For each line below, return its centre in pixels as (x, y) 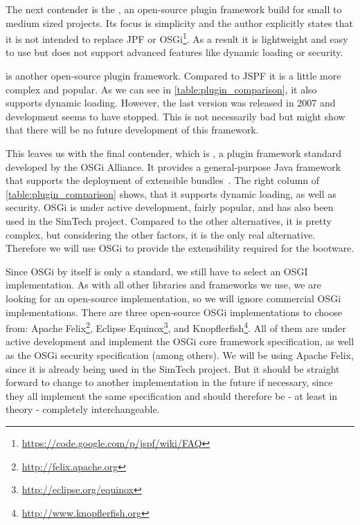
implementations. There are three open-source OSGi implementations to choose (174, 312)
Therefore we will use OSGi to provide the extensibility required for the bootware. (180, 248)
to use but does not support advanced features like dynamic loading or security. (174, 52)
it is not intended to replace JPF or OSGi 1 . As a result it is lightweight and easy (177, 38)
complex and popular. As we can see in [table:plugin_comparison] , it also (161, 89)
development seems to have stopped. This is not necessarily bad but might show (175, 116)
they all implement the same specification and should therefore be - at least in (172, 395)
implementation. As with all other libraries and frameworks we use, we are (163, 285)
